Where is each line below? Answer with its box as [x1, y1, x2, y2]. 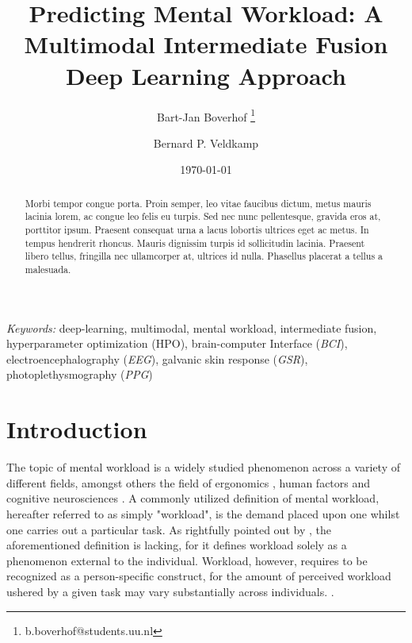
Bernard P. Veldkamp [153, 134, 259, 151]
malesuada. [25, 263, 71, 276]
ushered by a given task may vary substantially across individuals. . [6, 583, 334, 599]
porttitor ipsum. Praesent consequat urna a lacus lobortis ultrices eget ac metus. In [25, 223, 369, 237]
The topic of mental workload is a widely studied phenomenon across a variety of [6, 459, 401, 476]
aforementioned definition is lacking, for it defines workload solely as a [6, 537, 347, 553]
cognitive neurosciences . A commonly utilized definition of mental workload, [6, 490, 380, 506]
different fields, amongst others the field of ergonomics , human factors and [6, 474, 371, 491]
